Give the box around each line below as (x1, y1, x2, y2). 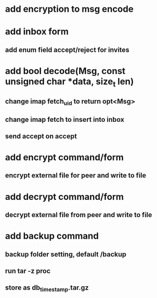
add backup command (5, 230, 99, 242)
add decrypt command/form (5, 191, 124, 202)
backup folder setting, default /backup (5, 250, 127, 259)
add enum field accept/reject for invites (5, 45, 130, 54)
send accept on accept (5, 132, 78, 140)
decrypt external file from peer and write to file (5, 211, 152, 219)
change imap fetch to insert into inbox (5, 115, 124, 124)
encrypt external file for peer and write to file (5, 171, 147, 180)
